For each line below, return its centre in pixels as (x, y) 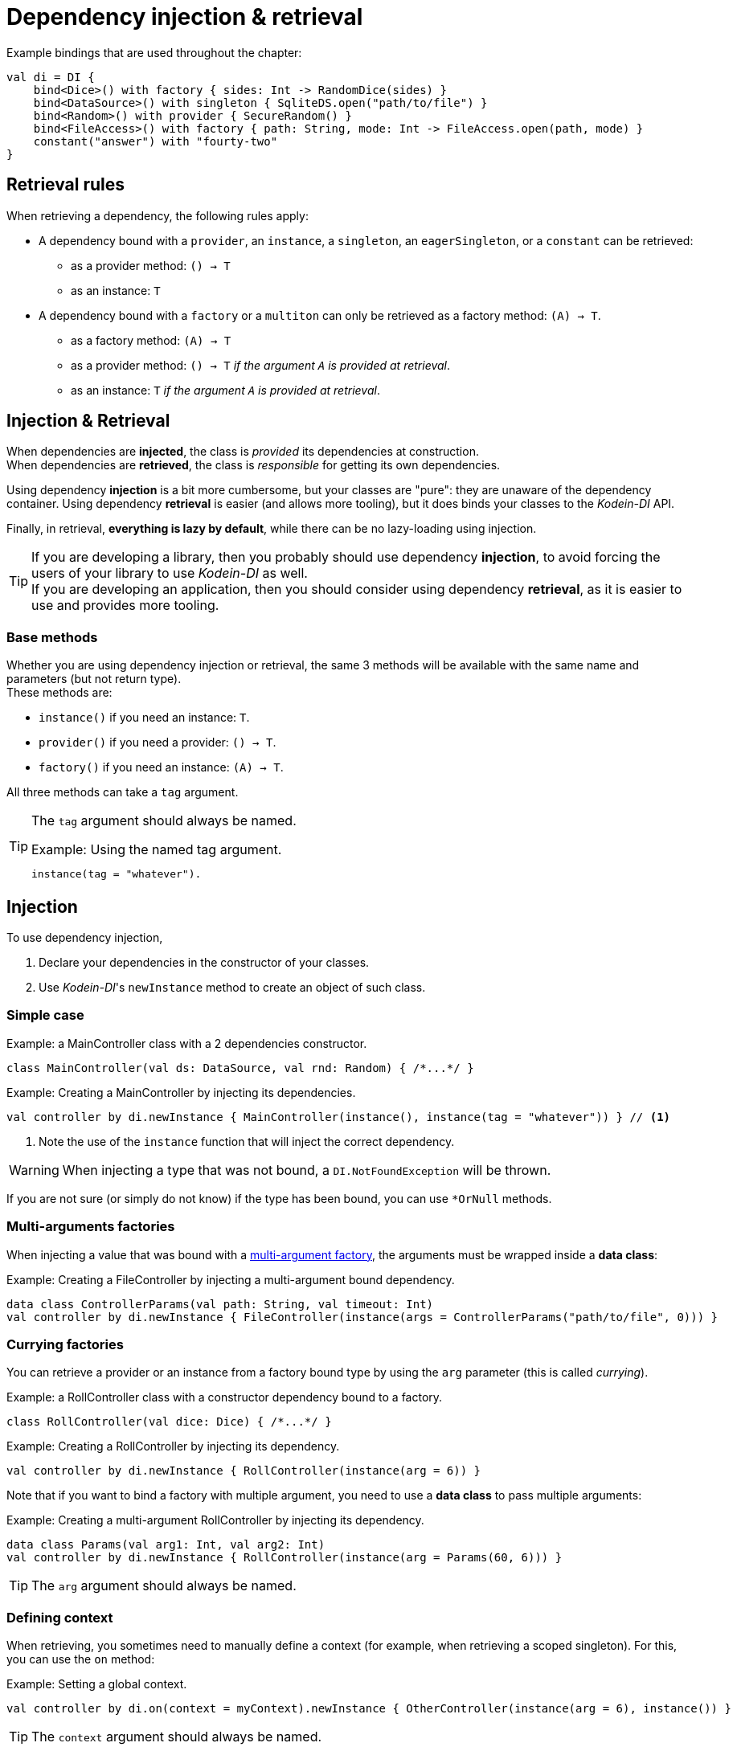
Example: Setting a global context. (97, 1684)
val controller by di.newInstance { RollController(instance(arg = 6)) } (244, 1471)
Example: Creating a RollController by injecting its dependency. (173, 1446)
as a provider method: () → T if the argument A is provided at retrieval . (261, 365)
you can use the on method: (81, 1659)
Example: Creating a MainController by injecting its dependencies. (181, 1092)
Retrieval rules (66, 185)
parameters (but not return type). (94, 679)
